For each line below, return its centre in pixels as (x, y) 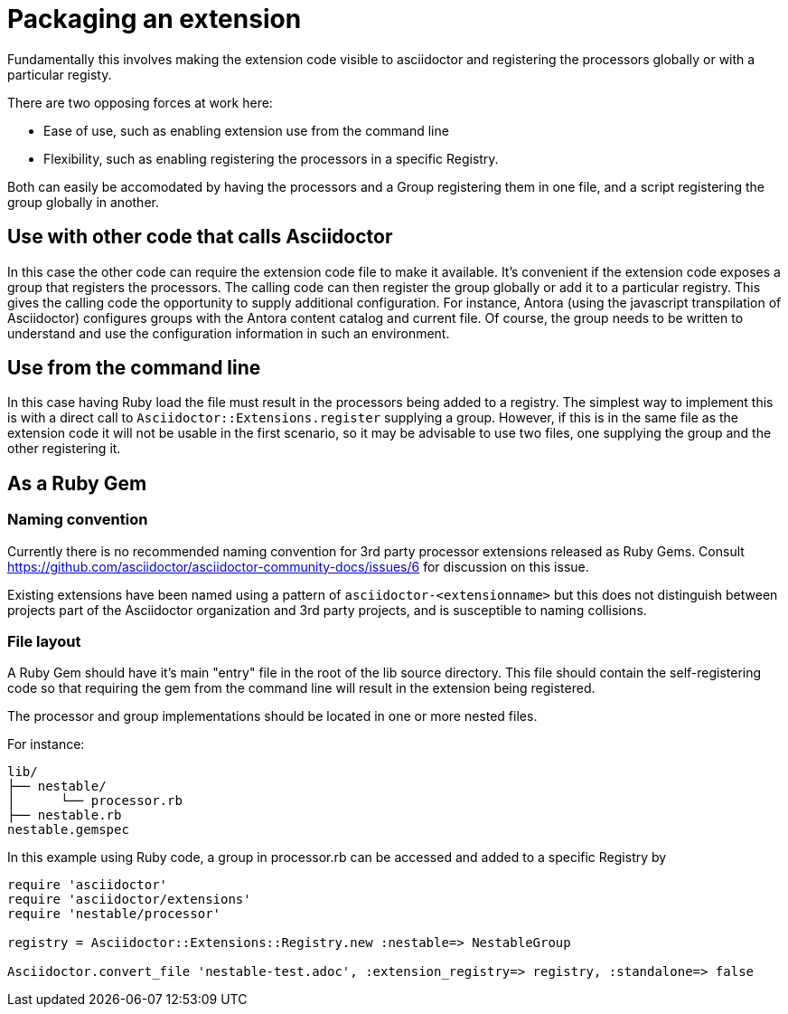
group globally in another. (83, 202)
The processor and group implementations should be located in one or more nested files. (272, 716)
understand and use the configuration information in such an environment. (229, 333)
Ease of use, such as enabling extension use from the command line (246, 130)
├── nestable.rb (65, 815)
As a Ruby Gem (77, 483)
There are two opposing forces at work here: (140, 102)
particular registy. (60, 74)
